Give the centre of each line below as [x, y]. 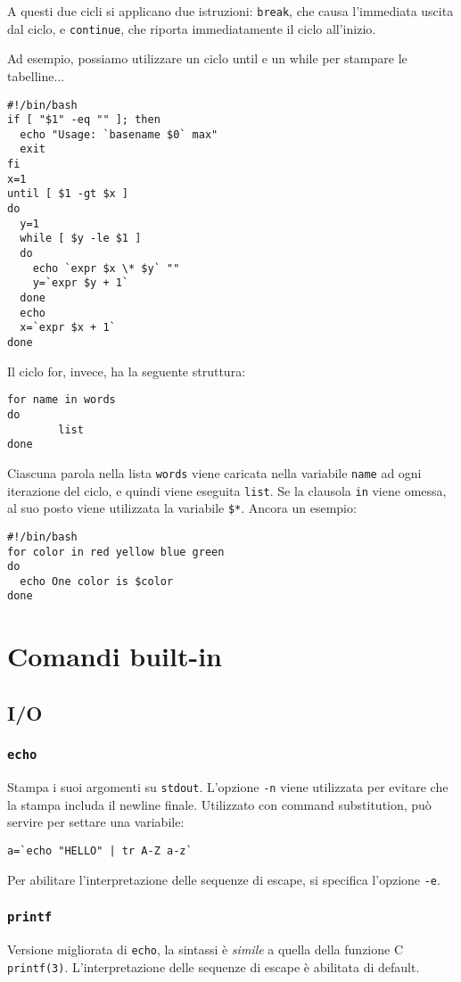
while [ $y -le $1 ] [81, 239]
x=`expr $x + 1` [68, 328]
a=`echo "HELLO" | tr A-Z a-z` [100, 850]
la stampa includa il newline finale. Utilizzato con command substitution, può [219, 804]
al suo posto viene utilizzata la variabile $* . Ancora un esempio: [182, 508]
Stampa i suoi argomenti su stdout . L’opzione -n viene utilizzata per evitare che [228, 787]
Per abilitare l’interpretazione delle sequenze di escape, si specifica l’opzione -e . [224, 879]
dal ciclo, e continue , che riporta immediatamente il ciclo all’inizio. [192, 28]
